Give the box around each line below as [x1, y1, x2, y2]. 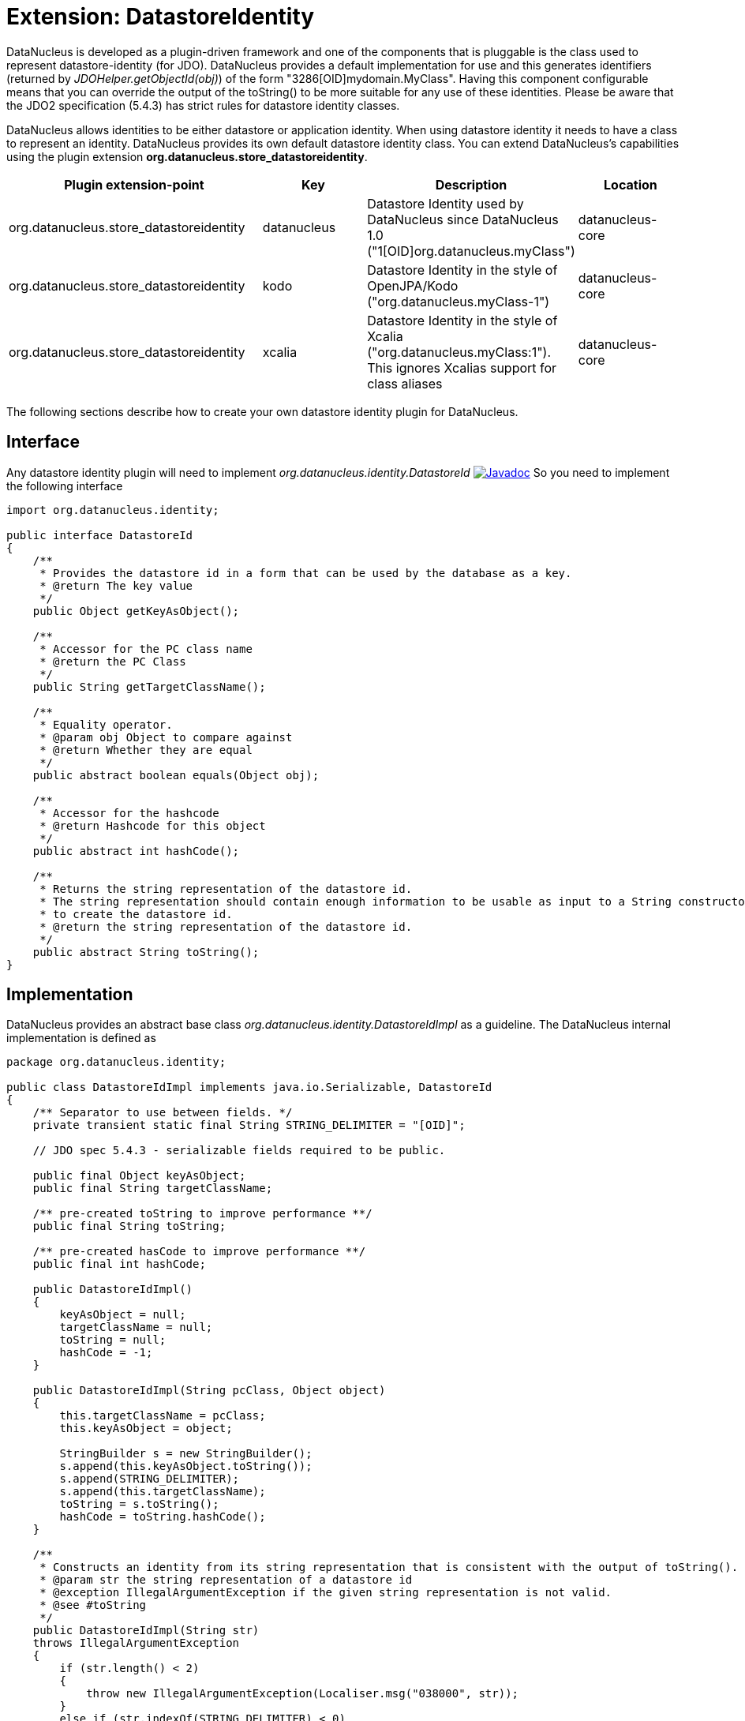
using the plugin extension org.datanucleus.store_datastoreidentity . [6, 149, 368, 163]
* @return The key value [39, 579, 193, 592]
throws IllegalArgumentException [32, 1637, 240, 1650]
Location [604, 176, 657, 193]
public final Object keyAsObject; [32, 1169, 246, 1183]
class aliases [367, 375, 443, 392]
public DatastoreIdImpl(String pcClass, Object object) [32, 1384, 386, 1397]
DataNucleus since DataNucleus [367, 211, 559, 227]
